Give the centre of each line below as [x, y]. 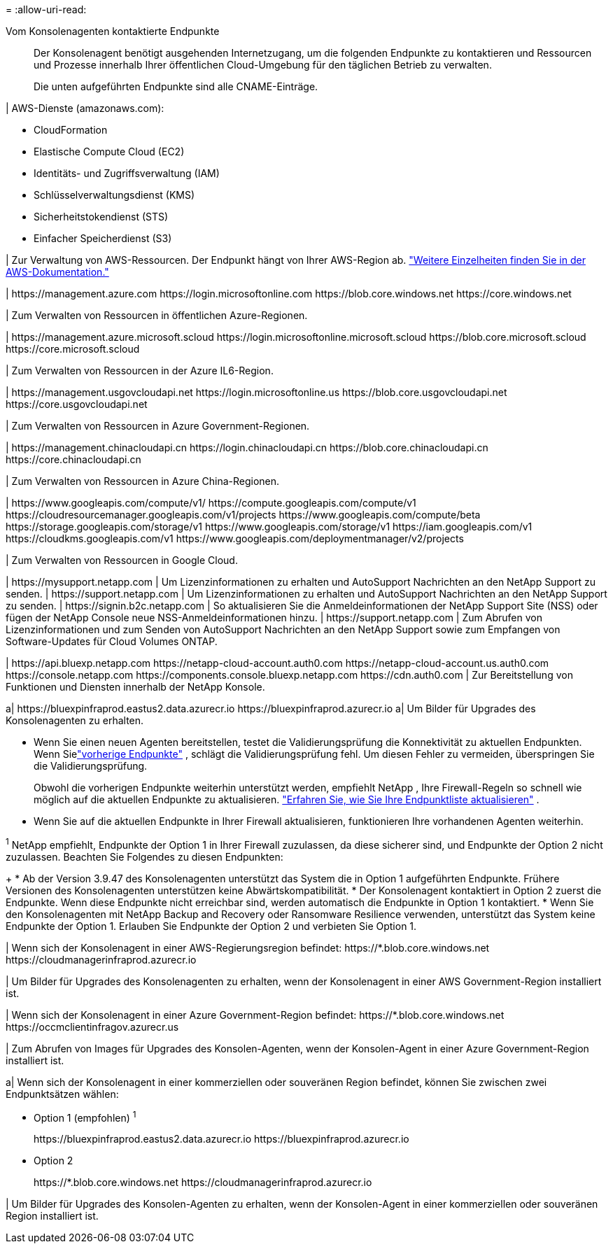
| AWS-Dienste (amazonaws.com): [85, 108]
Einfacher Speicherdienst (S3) [103, 238]
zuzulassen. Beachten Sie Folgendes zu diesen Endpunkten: [145, 856]
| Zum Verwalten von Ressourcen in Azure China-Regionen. [143, 481]
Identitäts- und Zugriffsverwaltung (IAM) [127, 173]
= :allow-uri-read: [46, 9]
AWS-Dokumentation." [57, 272]
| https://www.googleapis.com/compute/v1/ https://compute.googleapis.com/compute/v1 [211, 503]
